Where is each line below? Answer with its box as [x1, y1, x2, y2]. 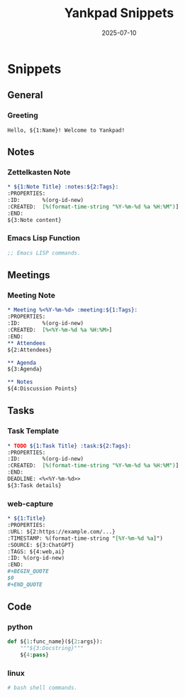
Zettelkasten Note [7, 167, 71, 177]
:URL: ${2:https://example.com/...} [7, 528, 116, 535]
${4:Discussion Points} [7, 385, 78, 393]
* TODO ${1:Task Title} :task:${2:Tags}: [7, 442, 132, 449]
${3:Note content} [7, 216, 62, 223]
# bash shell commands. [7, 684, 78, 691]
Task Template [7, 426, 59, 436]
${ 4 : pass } [20, 651, 50, 659]
